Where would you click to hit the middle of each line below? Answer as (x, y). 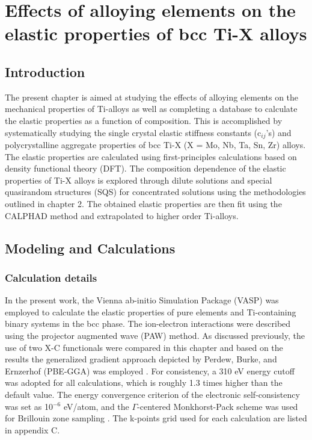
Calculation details (51, 277)
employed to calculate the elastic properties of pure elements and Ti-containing (151, 311)
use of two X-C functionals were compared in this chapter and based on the (144, 347)
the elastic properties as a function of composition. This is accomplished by (144, 120)
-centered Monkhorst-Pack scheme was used (218, 406)
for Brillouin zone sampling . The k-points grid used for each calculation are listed (156, 418)
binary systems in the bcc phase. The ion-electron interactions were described (148, 324)
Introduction (45, 71)
